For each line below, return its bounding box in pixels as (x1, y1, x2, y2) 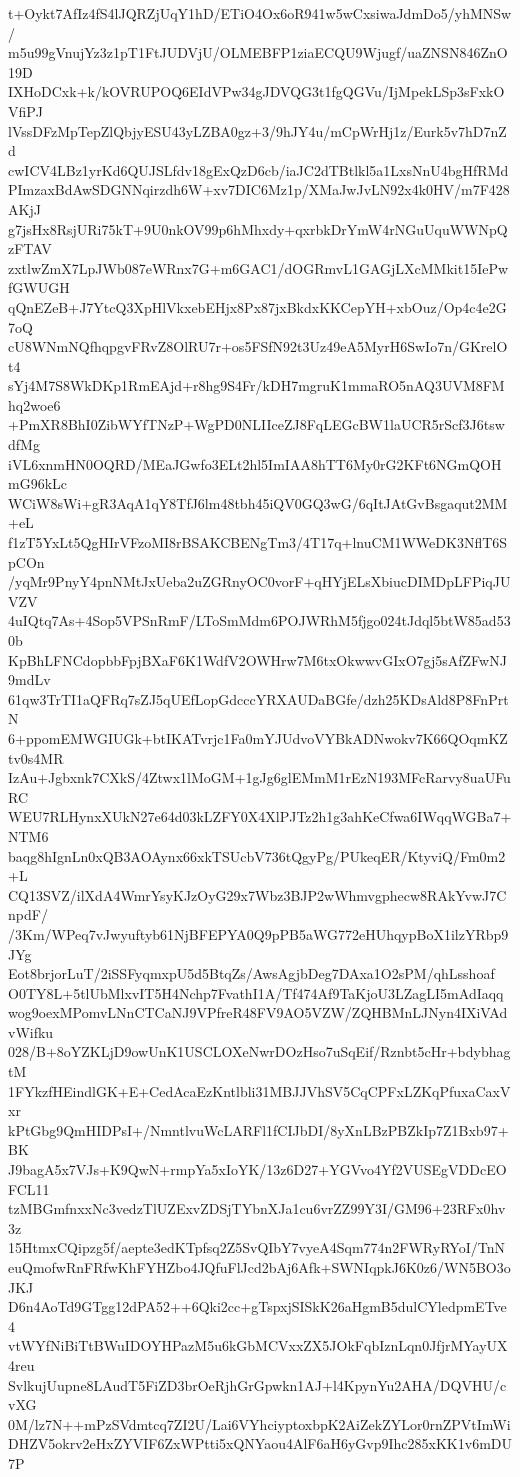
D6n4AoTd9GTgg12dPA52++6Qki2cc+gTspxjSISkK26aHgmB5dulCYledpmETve (8, 1296, 507, 1317)
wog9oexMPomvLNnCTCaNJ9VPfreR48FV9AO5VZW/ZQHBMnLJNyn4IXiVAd (8, 1002, 508, 1023)
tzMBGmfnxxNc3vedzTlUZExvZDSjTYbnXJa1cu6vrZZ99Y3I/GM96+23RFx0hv (8, 1198, 506, 1219)
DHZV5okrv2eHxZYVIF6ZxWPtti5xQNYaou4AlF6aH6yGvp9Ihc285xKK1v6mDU (8, 1433, 513, 1454)
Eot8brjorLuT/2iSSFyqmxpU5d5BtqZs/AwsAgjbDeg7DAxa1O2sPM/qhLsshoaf (8, 963, 495, 984)
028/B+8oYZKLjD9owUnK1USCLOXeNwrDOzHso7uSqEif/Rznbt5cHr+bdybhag (8, 1041, 511, 1062)
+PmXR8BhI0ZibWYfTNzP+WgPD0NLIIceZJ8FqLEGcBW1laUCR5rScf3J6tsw (8, 414, 505, 435)
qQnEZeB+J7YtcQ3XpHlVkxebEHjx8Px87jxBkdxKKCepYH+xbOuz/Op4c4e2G (8, 296, 507, 317)
